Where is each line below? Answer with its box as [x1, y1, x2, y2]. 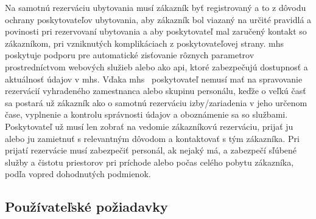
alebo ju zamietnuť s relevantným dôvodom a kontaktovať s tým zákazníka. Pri [5, 132, 300, 144]
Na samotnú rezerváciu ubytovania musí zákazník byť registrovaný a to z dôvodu [5, 1, 306, 13]
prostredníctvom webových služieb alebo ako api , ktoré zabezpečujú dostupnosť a [5, 60, 308, 73]
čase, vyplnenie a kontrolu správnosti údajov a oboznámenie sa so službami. [5, 108, 288, 121]
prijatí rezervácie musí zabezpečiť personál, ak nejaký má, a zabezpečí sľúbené [5, 144, 297, 157]
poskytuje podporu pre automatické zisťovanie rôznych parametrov [5, 49, 255, 61]
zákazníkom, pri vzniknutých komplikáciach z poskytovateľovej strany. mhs [5, 36, 284, 49]
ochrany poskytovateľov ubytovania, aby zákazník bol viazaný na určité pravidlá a [5, 13, 312, 25]
